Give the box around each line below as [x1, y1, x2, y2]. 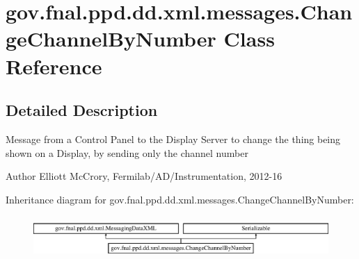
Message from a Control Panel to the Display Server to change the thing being [6, 131, 341, 146]
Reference [6, 51, 102, 80]
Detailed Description [6, 99, 158, 121]
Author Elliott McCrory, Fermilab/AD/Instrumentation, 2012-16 [6, 169, 282, 183]
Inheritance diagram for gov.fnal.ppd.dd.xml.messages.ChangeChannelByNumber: [6, 192, 354, 206]
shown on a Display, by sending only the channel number [6, 145, 248, 160]
